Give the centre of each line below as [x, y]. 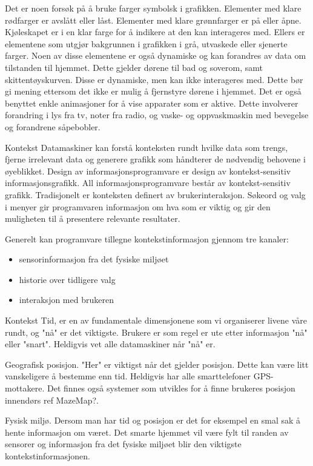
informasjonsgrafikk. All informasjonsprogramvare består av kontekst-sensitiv [148, 183]
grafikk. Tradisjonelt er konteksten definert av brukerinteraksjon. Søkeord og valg [155, 194]
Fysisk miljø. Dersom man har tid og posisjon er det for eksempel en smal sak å [153, 420]
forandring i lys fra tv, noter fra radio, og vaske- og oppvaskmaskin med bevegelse [157, 115]
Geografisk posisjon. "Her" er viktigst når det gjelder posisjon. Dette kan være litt [157, 364]
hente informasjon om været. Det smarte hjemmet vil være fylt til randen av [147, 432]
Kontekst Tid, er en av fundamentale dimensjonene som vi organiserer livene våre [156, 320]
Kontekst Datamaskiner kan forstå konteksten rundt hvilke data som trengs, [147, 147]
